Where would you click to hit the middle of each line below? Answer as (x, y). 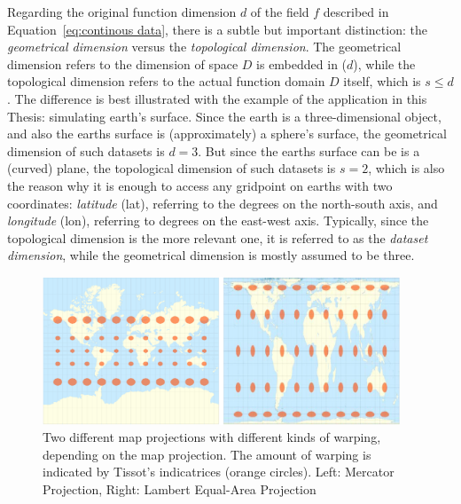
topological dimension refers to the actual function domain (166, 81)
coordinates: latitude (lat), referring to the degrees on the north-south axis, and (223, 203)
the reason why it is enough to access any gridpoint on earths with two (200, 185)
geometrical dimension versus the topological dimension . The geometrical (204, 47)
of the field (280, 12)
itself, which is (382, 81)
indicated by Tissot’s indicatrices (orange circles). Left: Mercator (219, 472)
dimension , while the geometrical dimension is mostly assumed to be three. (211, 255)
